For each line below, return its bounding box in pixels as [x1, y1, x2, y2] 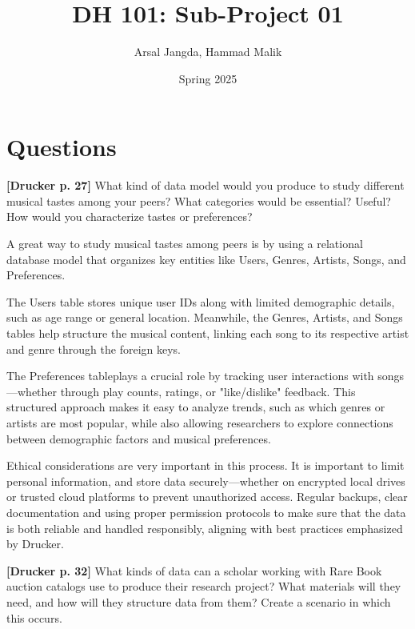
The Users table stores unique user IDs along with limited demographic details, [6, 293, 395, 310]
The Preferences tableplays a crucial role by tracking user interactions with [6, 367, 374, 384]
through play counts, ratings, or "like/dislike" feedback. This [60, 383, 356, 399]
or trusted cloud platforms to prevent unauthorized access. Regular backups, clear [6, 488, 408, 505]
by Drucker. [6, 535, 64, 552]
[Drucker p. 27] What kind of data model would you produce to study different [6, 177, 405, 194]
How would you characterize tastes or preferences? [6, 208, 253, 225]
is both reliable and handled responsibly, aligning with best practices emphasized [6, 519, 403, 536]
